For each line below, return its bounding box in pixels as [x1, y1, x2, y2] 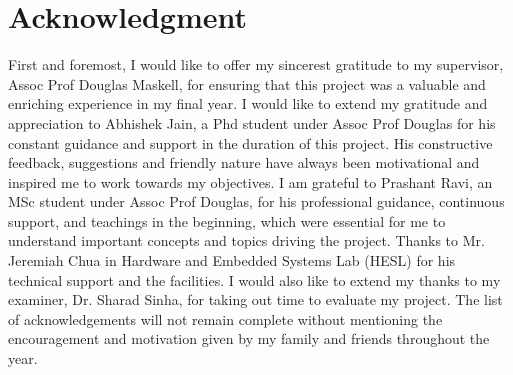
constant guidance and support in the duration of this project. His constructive [8, 132, 493, 153]
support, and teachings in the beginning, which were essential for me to [8, 210, 446, 231]
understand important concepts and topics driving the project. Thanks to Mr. [8, 230, 485, 251]
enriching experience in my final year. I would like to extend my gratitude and [8, 93, 488, 114]
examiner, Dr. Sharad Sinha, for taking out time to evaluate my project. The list [8, 289, 503, 310]
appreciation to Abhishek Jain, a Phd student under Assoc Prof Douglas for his [8, 112, 496, 133]
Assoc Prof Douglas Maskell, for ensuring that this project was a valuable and [8, 73, 486, 94]
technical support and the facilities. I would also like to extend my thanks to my [8, 269, 501, 290]
